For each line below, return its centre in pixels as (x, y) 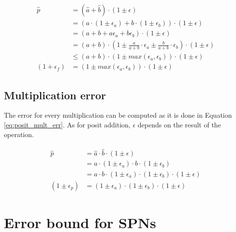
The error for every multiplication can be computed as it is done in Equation (118, 115)
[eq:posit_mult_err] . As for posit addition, (67, 125)
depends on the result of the (179, 125)
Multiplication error (55, 95)
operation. (19, 134)
